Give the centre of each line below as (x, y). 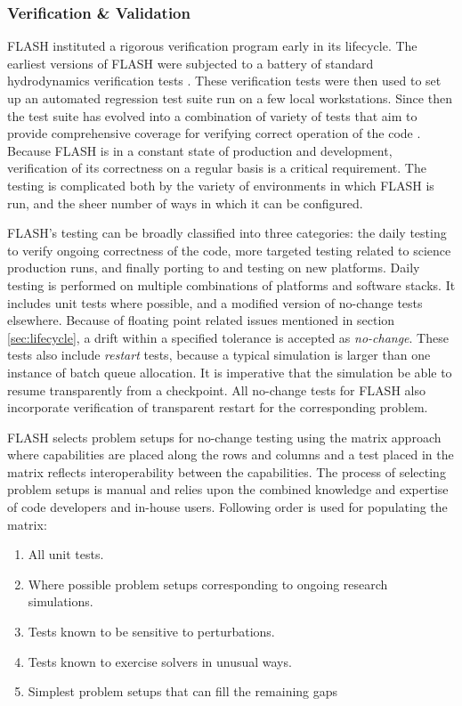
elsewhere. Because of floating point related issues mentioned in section (201, 320)
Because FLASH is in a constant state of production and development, (200, 150)
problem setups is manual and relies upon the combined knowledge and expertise (228, 489)
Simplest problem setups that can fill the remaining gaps (183, 691)
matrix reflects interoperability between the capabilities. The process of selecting (227, 471)
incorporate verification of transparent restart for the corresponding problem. (218, 407)
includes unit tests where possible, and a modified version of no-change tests (215, 302)
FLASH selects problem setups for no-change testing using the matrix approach (224, 437)
